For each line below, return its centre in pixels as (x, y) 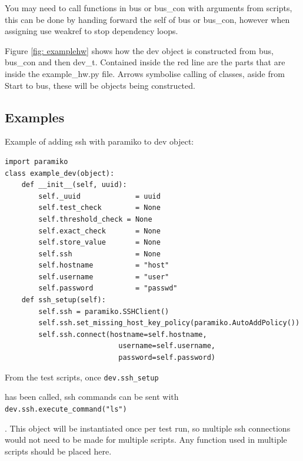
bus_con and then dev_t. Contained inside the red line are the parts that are (145, 62)
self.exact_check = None (99, 231)
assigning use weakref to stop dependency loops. (91, 31)
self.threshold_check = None (95, 219)
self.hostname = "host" (104, 265)
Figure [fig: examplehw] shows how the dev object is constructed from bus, (139, 50)
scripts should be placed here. (58, 451)
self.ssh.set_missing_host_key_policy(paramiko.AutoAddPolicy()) (169, 323)
